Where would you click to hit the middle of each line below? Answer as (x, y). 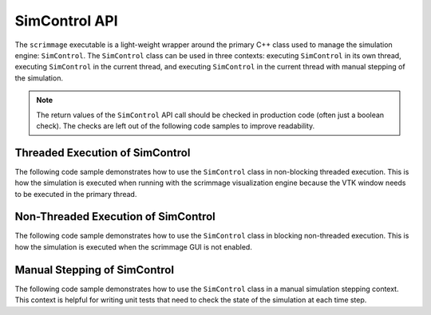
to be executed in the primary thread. (76, 194)
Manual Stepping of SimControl (95, 270)
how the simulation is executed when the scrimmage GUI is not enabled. (134, 246)
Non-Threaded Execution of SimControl (115, 217)
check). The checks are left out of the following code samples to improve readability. (176, 126)
